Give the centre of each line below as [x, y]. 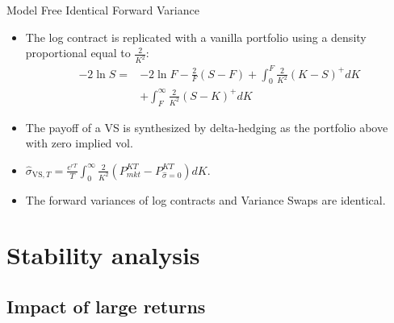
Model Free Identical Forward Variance [103, 10]
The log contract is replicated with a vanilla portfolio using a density [196, 37]
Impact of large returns [106, 306]
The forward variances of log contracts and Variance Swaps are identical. [205, 199]
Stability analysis [103, 255]
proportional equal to [78, 53]
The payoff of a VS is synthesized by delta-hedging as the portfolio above [207, 127]
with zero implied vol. [79, 143]
